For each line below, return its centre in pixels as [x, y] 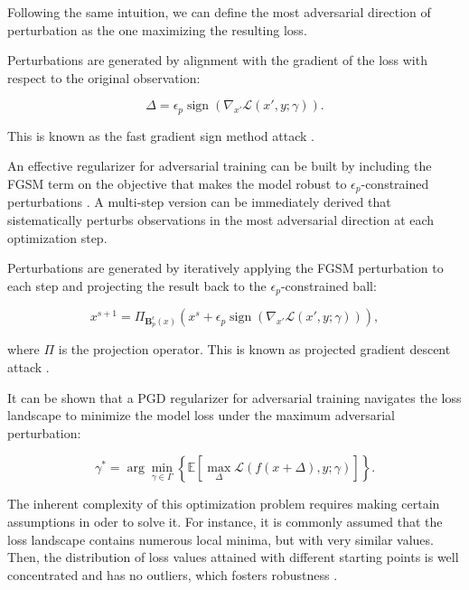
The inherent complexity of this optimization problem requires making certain [224, 504]
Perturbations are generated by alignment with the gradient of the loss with [217, 60]
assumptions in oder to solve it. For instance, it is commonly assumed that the [225, 522]
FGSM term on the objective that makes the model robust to [177, 184]
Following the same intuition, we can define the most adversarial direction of [219, 12]
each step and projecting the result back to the [137, 285]
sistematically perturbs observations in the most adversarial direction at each [221, 220]
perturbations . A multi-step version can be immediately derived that [199, 202]
